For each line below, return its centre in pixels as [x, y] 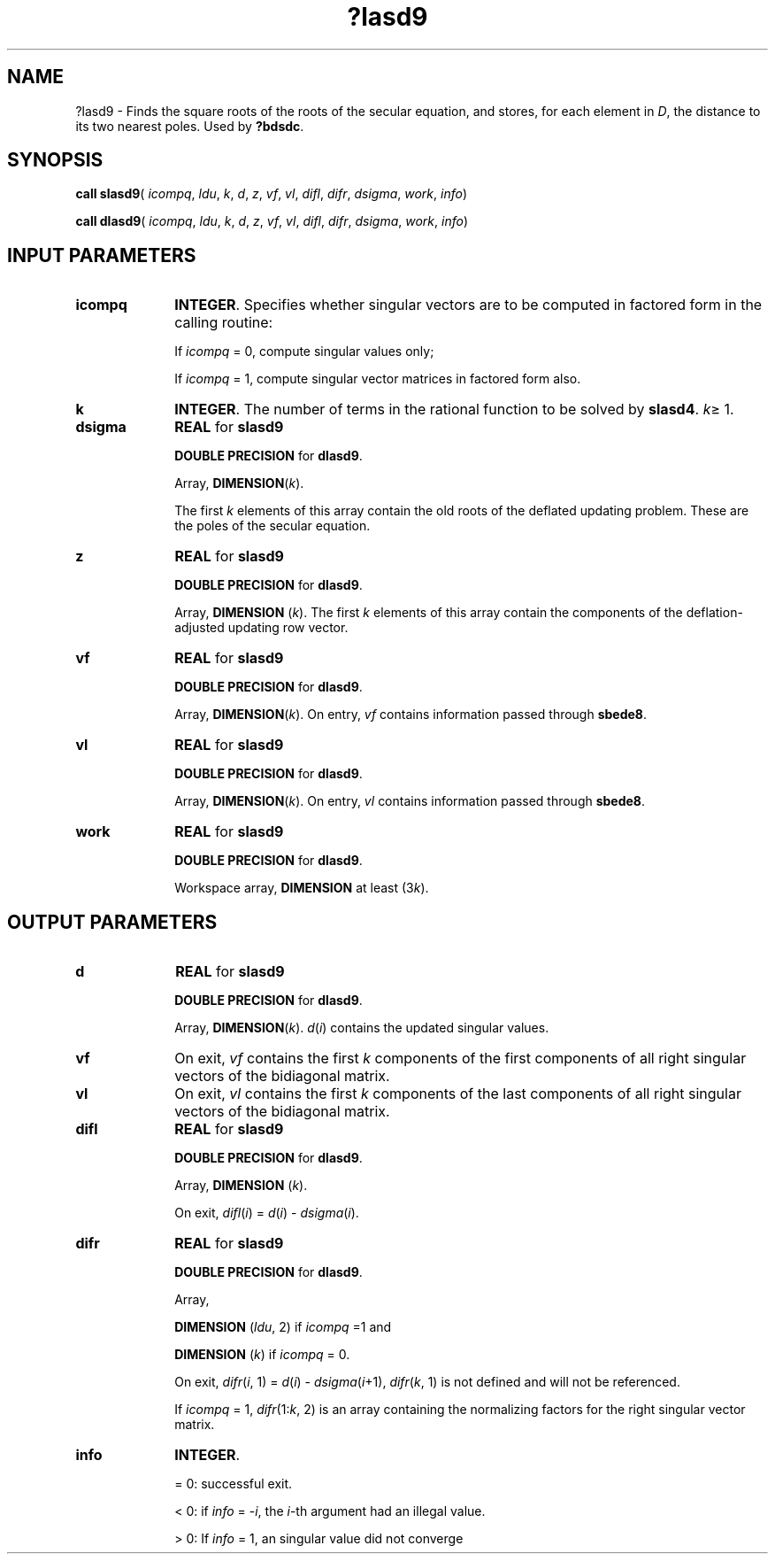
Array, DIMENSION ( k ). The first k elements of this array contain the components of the [429, 613]
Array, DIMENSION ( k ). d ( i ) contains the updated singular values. [362, 1028]
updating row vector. [288, 628]
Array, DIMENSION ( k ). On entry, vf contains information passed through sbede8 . [411, 715]
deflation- [714, 613]
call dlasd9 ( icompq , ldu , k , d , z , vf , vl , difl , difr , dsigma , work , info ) [272, 221]
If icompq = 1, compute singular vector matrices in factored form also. [378, 379]
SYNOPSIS [55, 160]
